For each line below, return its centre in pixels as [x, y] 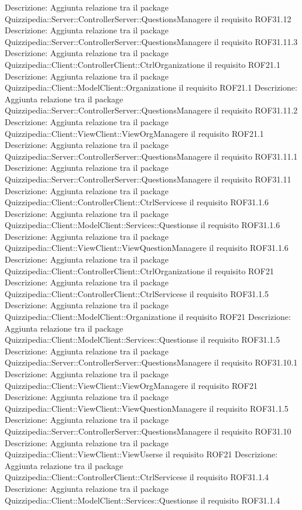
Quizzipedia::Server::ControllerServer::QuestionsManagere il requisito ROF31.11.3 [151, 41]
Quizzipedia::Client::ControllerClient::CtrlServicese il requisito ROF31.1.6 [137, 202]
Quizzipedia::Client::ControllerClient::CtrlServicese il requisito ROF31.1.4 [137, 477]
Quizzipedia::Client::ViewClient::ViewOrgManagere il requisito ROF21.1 [134, 133]
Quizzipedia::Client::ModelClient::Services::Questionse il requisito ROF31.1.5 [143, 340]
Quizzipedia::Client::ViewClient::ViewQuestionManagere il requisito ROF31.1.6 [147, 248]
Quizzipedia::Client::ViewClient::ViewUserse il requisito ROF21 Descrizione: [141, 454]
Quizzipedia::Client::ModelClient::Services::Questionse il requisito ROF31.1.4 [143, 500]
